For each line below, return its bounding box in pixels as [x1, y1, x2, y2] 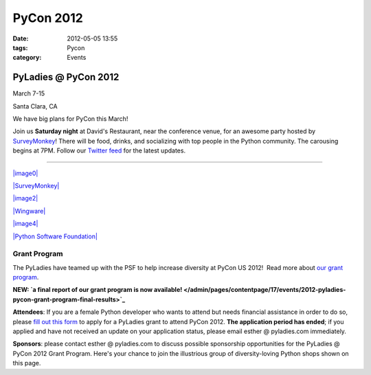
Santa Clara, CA [12, 102, 58, 110]
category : [12, 54, 42, 62]
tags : [12, 43, 28, 52]
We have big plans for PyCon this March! [12, 115, 128, 123]
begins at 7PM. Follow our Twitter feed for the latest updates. [12, 146, 185, 155]
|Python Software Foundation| [12, 232, 98, 240]
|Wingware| [12, 207, 46, 215]
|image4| [12, 220, 38, 228]
